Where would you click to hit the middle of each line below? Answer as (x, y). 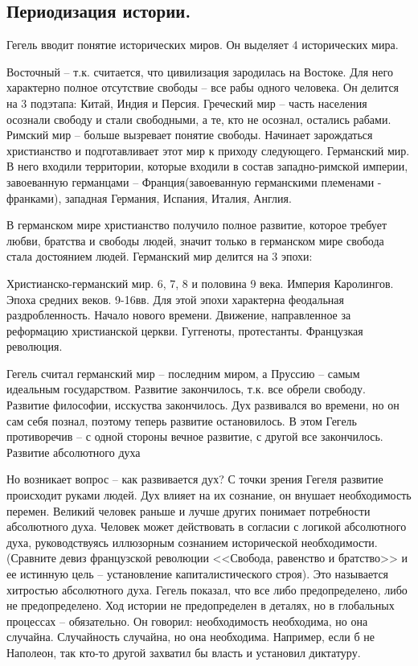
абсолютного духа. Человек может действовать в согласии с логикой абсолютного (207, 526)
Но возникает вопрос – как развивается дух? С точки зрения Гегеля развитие (195, 479)
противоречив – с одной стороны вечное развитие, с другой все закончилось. (195, 436)
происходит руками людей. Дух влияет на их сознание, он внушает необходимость (209, 495)
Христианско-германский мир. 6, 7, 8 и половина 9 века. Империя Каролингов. (200, 283)
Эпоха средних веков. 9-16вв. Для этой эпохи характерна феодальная (175, 299)
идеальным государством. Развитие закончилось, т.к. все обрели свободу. (186, 389)
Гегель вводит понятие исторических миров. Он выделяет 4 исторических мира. (203, 45)
